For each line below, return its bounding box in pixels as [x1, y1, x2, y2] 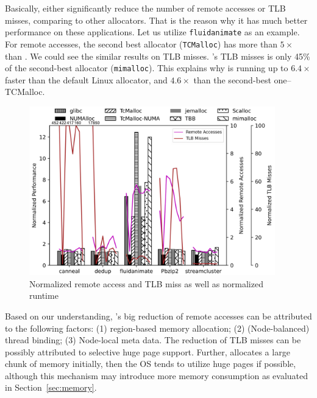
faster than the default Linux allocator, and [5, 73, 168, 86]
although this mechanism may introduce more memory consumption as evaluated [5, 369, 308, 382]
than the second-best [193, 73, 271, 86]
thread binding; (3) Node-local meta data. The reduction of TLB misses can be [5, 333, 301, 346]
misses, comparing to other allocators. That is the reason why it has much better [5, 13, 308, 26]
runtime [29, 289, 59, 302]
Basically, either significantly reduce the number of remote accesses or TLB [5, 2, 286, 14]
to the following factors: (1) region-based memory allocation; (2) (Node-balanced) [5, 321, 310, 334]
